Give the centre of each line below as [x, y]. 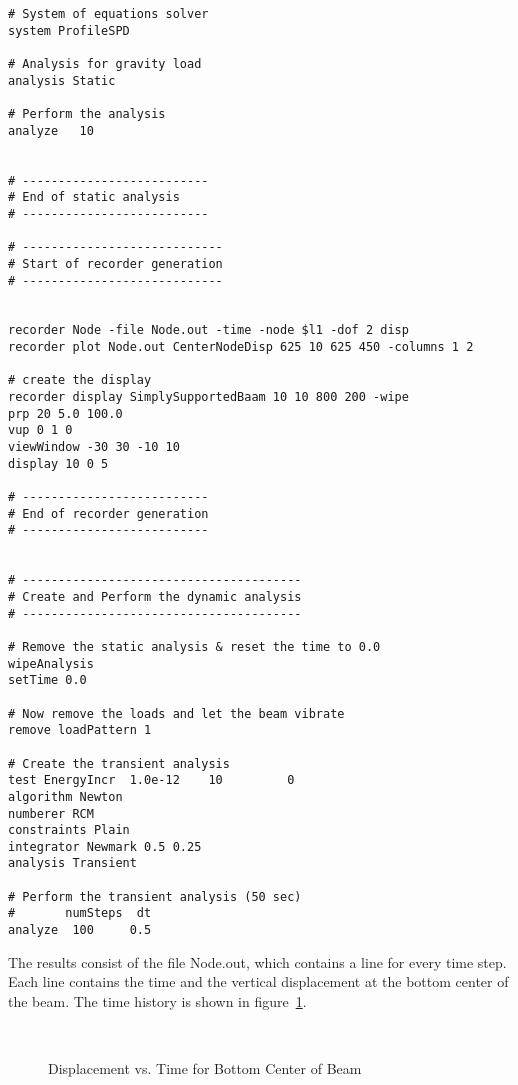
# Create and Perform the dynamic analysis [155, 596]
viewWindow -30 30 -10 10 [94, 447]
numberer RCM [51, 813]
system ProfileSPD [69, 30]
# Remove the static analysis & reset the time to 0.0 [194, 646]
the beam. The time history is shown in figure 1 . [157, 1000]
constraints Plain [69, 830]
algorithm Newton [65, 796]
